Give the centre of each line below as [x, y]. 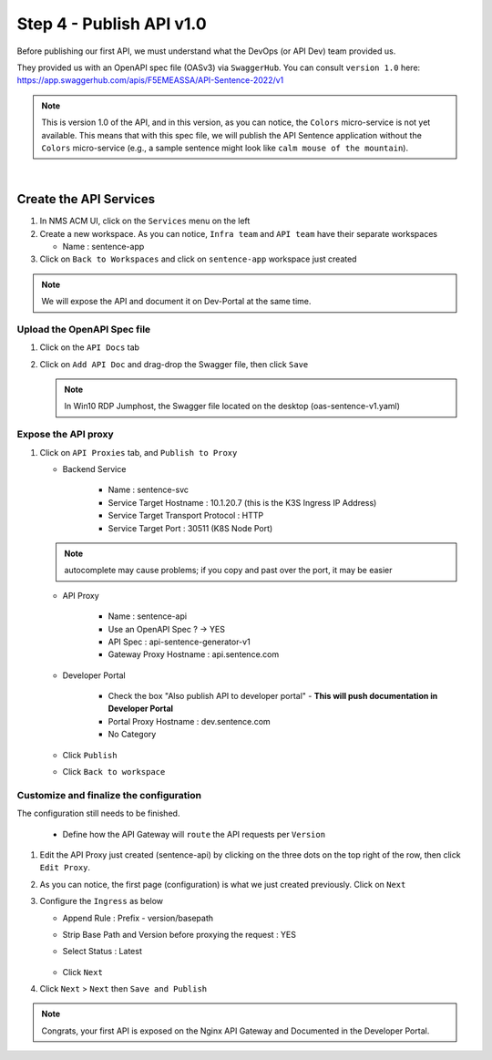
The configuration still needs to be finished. [98, 813]
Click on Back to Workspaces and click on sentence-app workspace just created [198, 259]
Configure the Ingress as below [102, 901]
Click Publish [90, 755]
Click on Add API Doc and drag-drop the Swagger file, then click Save [174, 364]
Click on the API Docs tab [90, 347]
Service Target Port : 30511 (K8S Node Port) [190, 528]
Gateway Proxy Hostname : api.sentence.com [194, 654]
